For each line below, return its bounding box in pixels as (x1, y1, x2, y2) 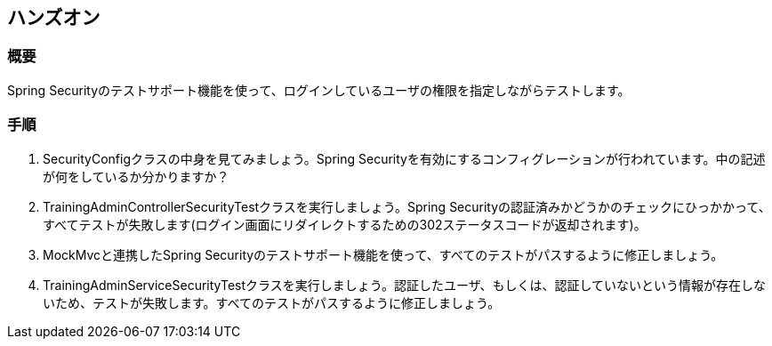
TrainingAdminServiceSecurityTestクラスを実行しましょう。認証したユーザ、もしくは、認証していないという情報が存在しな (43, 277, 767, 293)
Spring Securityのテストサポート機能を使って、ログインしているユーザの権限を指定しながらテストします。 (7, 82, 631, 98)
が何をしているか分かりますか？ (43, 168, 229, 184)
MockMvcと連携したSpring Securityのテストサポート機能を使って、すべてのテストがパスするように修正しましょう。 (43, 246, 724, 262)
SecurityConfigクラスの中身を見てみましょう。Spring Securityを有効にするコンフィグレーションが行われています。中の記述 (43, 150, 766, 166)
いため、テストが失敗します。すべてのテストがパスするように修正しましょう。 (43, 294, 501, 310)
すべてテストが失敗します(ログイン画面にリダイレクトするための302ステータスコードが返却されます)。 (43, 216, 647, 232)
